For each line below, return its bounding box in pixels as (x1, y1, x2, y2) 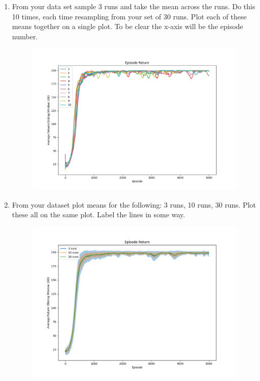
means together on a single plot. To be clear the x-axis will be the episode (12, 21, 243, 32)
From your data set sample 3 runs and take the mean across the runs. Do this (12, 1, 255, 11)
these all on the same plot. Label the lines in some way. (12, 209, 185, 220)
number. (12, 31, 38, 41)
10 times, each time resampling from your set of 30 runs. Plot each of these (12, 11, 247, 21)
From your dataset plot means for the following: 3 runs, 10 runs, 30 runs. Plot (12, 199, 256, 210)
